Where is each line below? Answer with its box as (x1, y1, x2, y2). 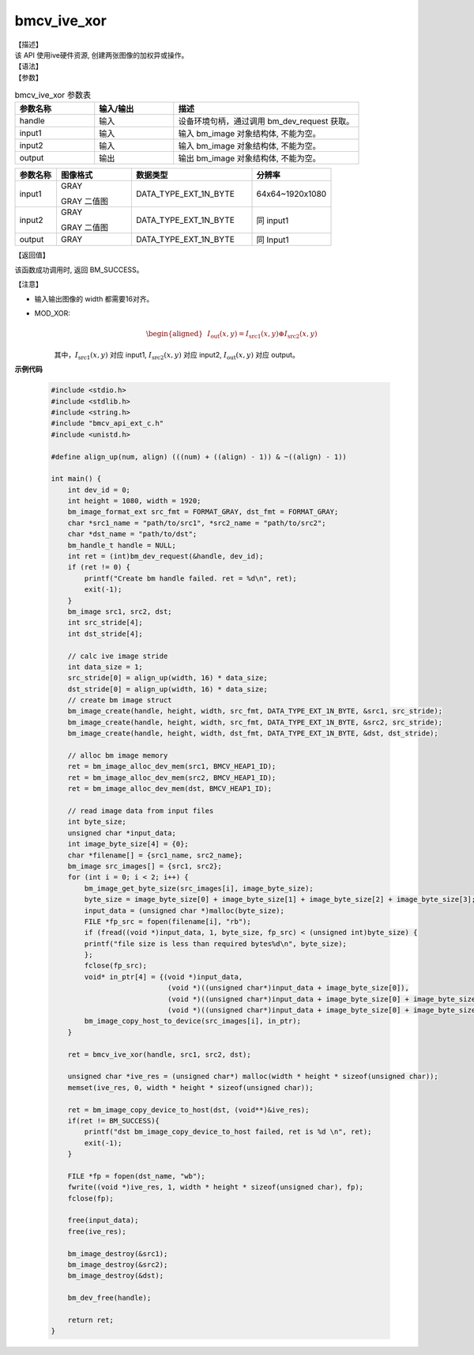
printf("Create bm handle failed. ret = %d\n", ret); (84, 573, 297, 583)
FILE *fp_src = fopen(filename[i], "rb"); (84, 917, 252, 925)
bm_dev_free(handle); (67, 1293, 152, 1303)
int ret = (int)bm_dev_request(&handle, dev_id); (67, 552, 264, 561)
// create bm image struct (67, 696, 173, 705)
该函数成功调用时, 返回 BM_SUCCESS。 (14, 265, 144, 274)
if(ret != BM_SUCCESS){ (67, 1116, 160, 1125)
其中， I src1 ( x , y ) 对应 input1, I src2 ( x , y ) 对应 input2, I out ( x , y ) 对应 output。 (54, 350, 299, 361)
